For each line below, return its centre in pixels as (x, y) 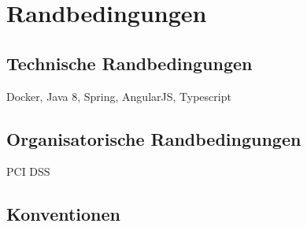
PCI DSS (28, 171)
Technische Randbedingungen (129, 63)
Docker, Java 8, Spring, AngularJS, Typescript (119, 96)
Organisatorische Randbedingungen (154, 138)
